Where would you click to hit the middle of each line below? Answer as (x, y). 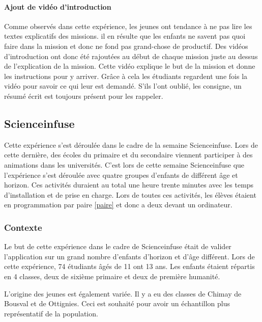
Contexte (23, 227)
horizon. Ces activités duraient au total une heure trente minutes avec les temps (129, 185)
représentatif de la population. (51, 313)
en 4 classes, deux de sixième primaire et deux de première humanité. (112, 276)
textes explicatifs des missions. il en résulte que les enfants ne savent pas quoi (125, 36)
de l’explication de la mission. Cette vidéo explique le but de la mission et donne (130, 66)
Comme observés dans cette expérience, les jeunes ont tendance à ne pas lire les (128, 26)
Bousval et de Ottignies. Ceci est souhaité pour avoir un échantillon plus (117, 303)
